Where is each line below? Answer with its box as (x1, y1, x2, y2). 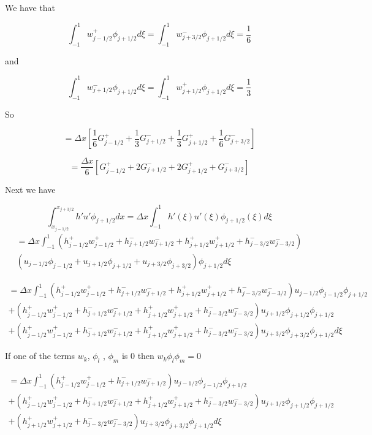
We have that (5, 1, 56, 13)
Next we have (5, 183, 56, 196)
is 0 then (121, 349, 154, 362)
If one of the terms (5, 349, 75, 362)
